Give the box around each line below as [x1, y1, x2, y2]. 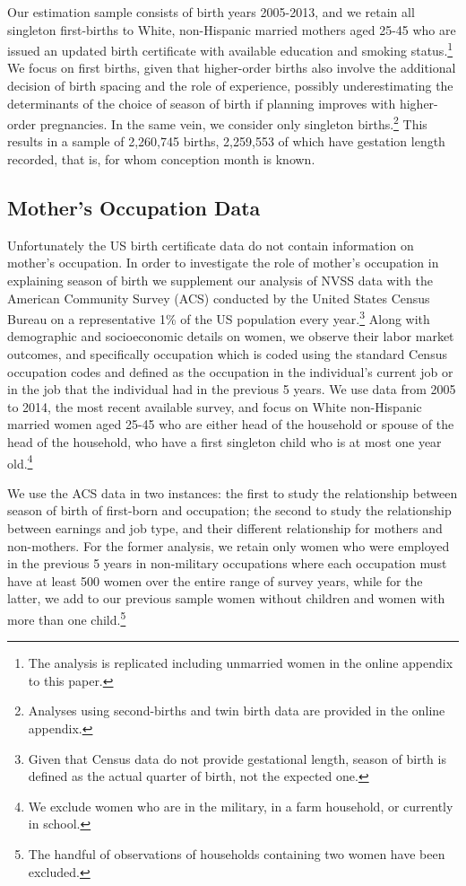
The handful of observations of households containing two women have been [28, 845, 445, 864]
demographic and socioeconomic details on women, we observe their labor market [7, 327, 454, 346]
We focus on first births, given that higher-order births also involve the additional [7, 58, 456, 77]
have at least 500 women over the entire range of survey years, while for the [7, 571, 423, 590]
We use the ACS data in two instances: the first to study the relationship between [7, 483, 458, 502]
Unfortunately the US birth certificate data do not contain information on [7, 235, 414, 254]
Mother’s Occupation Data [7, 194, 261, 222]
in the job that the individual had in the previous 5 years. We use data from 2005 [7, 380, 456, 399]
